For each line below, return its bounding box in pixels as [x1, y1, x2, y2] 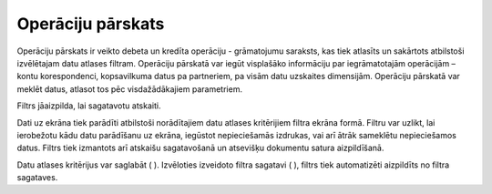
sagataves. [16, 172, 58, 183]
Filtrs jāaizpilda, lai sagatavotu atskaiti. [16, 100, 161, 111]
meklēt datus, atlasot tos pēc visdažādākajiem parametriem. [16, 83, 243, 95]
